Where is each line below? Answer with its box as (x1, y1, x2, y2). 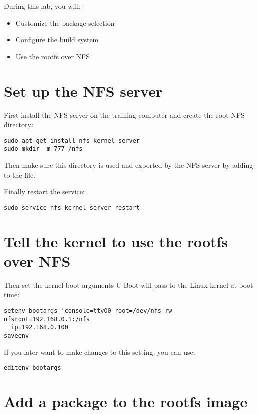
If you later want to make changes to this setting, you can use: (4, 346, 195, 357)
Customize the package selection (15, 17, 115, 28)
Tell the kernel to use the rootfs (4, 231, 228, 251)
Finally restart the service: (4, 186, 85, 197)
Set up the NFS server (4, 80, 163, 101)
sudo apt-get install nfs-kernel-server (4, 137, 140, 144)
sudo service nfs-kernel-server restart (4, 204, 140, 211)
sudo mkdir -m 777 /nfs (4, 145, 83, 153)
